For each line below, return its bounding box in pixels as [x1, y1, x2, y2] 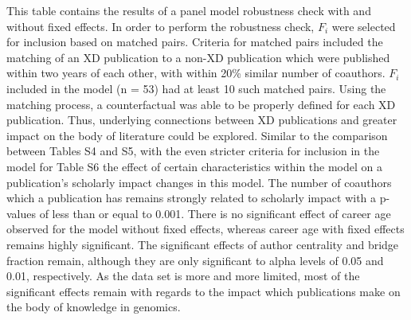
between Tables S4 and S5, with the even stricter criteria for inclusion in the [6, 142, 380, 159]
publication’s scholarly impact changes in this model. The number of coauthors [6, 174, 392, 190]
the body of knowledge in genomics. [6, 299, 181, 315]
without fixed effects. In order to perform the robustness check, [6, 18, 315, 34]
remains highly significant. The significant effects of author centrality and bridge [6, 236, 399, 252]
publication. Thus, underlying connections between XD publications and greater [6, 111, 397, 128]
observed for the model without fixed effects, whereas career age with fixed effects [6, 220, 405, 237]
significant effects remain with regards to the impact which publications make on [6, 283, 401, 299]
